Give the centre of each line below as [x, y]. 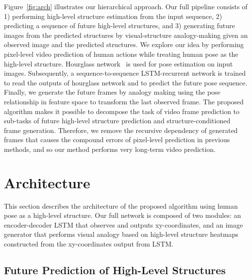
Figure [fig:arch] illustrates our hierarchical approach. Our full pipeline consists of [126, 6]
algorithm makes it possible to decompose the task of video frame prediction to [122, 111]
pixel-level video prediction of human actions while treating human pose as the [121, 54]
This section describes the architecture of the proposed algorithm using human [121, 206]
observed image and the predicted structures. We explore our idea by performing [124, 44]
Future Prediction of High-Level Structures [115, 270]
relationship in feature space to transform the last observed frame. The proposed [124, 101]
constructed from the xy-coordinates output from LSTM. [89, 244]
